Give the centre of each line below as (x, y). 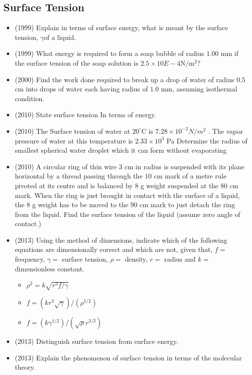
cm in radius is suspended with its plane (185, 166)
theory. (25, 367)
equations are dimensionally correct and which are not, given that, (114, 249)
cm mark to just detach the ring (187, 205)
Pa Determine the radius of (207, 140)
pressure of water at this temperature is (74, 140)
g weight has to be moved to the (80, 205)
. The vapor (226, 131)
